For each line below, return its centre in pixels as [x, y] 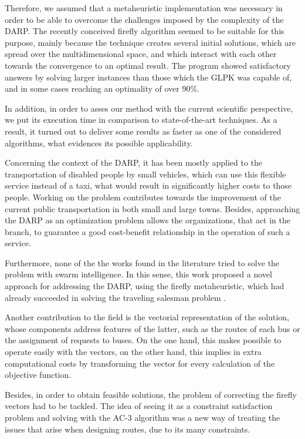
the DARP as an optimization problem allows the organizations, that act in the [148, 220]
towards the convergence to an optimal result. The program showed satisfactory [148, 65]
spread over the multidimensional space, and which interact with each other [141, 54]
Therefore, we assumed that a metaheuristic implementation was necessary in [144, 8]
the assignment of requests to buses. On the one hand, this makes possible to [143, 340]
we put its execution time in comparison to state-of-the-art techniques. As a [141, 120]
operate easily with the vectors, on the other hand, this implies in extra [133, 352]
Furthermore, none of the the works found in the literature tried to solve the [142, 262]
